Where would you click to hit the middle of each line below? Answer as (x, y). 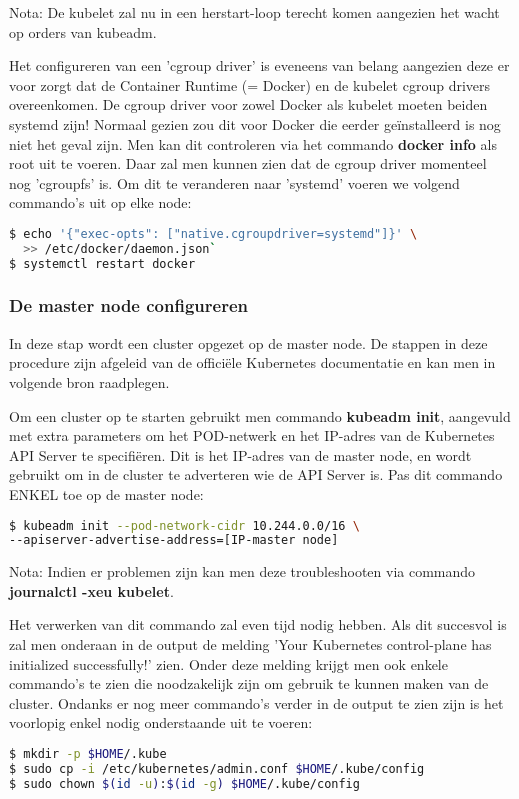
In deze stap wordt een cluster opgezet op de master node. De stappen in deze (248, 342)
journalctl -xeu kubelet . (91, 590)
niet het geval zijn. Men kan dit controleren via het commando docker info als (253, 143)
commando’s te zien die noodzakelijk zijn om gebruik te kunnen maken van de (249, 683)
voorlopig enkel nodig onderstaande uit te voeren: (161, 722)
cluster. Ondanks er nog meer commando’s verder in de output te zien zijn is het (256, 702)
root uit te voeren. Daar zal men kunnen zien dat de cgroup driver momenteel (248, 163)
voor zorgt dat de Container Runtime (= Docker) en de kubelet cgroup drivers (250, 84)
